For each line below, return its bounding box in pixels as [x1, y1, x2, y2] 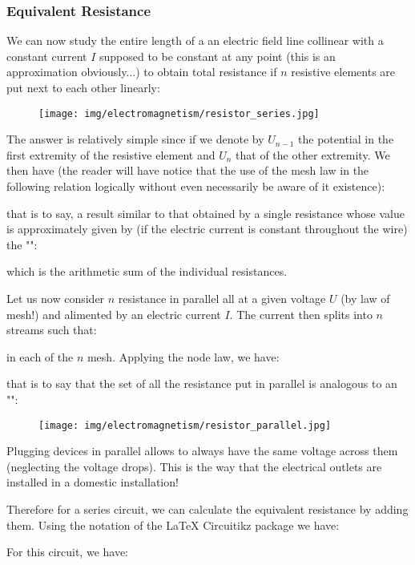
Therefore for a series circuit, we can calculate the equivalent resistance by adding [6, 501, 409, 517]
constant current [6, 47, 87, 64]
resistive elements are [291, 63, 396, 80]
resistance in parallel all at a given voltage [118, 290, 326, 306]
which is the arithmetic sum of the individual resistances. [6, 263, 288, 280]
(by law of [340, 290, 390, 306]
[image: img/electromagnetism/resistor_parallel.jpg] [38, 419, 332, 431]
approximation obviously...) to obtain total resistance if [6, 63, 277, 80]
